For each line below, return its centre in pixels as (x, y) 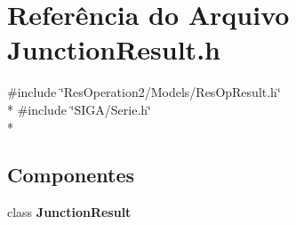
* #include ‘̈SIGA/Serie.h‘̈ (79, 109)
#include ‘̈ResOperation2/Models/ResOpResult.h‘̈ (144, 92)
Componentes (71, 175)
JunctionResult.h (114, 49)
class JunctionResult (69, 212)
